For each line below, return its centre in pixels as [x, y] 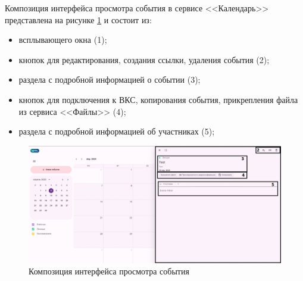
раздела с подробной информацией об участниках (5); [117, 131]
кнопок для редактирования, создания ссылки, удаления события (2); [144, 59]
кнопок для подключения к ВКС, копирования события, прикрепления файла [158, 99]
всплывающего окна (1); [63, 40]
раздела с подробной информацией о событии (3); [110, 79]
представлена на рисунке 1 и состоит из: [78, 19]
